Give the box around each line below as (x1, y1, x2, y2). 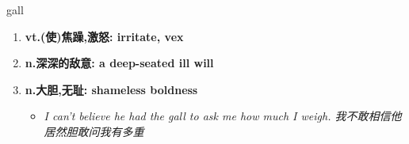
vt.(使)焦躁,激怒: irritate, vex (25, 28, 184, 44)
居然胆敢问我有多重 (44, 123, 144, 139)
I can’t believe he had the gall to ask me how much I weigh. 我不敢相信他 (44, 108, 402, 124)
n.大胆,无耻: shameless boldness (25, 81, 198, 97)
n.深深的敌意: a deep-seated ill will (25, 55, 214, 71)
